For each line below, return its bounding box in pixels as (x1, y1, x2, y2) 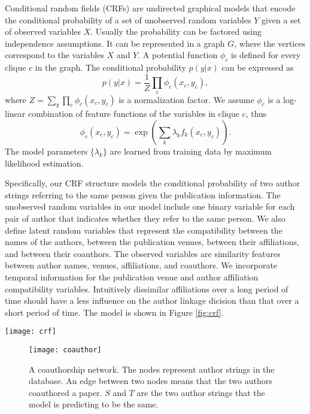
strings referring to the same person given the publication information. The (5, 188, 281, 201)
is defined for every (231, 49, 301, 61)
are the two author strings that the (136, 386, 265, 398)
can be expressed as (221, 61, 294, 74)
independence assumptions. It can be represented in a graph (5, 37, 225, 49)
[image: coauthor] (29, 345, 102, 354)
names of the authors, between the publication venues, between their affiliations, (5, 235, 299, 248)
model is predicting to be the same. (29, 398, 159, 410)
